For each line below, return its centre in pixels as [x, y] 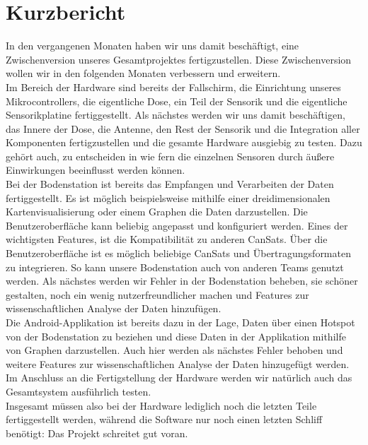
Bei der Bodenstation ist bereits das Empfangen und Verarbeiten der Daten [170, 184]
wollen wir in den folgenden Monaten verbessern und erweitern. [143, 73]
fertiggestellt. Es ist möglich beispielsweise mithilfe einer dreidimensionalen [168, 197]
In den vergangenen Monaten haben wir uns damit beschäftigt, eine [153, 46]
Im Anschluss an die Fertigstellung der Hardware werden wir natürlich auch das [179, 378]
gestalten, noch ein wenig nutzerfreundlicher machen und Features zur [157, 294]
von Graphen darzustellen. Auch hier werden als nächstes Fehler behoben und [174, 350]
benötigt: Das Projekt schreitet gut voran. [97, 433]
